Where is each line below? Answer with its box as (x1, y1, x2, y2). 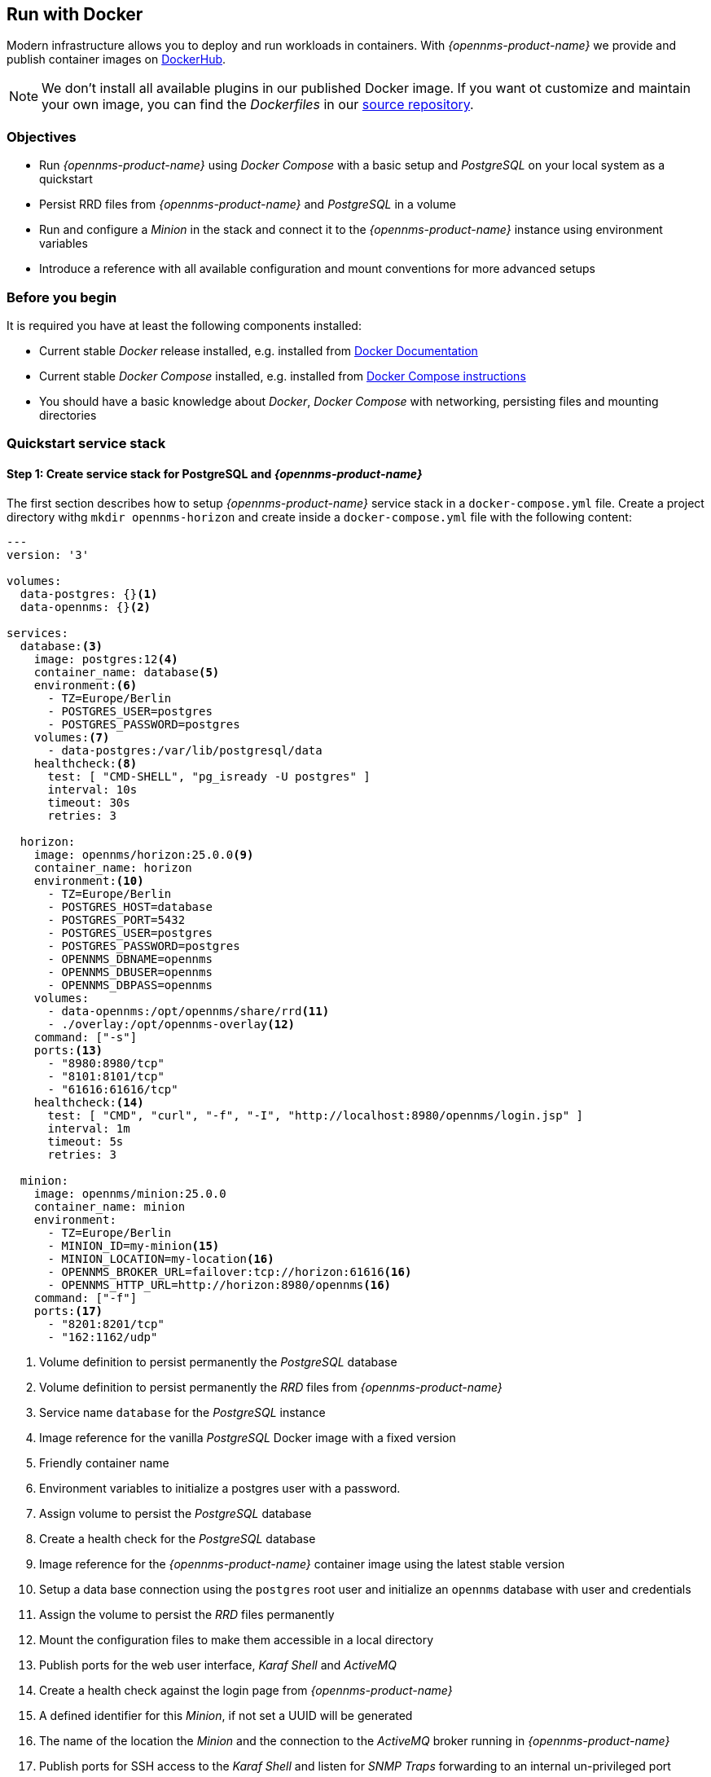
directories (39, 407, 97, 422)
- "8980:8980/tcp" (47, 1056, 165, 1070)
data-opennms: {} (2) (20, 600, 151, 614)
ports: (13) (33, 1043, 103, 1057)
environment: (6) (33, 678, 138, 692)
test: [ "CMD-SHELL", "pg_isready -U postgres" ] (47, 769, 371, 783)
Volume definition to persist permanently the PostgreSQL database (39, 1354, 397, 1369)
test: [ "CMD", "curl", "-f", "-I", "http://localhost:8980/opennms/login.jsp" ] (47, 1108, 584, 1122)
